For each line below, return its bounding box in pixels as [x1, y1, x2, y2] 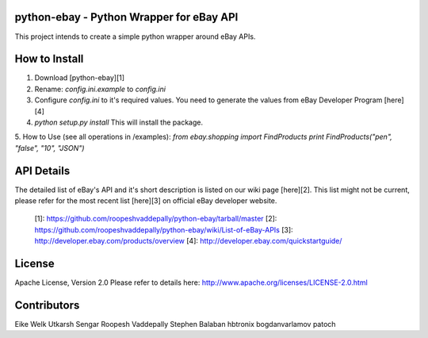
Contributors [14, 298, 80, 312]
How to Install [14, 52, 84, 66]
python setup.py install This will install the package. [34, 117, 204, 127]
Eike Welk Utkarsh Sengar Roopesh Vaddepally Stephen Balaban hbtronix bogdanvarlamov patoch [14, 320, 336, 329]
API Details [14, 163, 71, 178]
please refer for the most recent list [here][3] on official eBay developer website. [14, 196, 277, 205]
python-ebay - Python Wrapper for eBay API [14, 10, 239, 24]
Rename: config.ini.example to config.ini [34, 84, 166, 94]
